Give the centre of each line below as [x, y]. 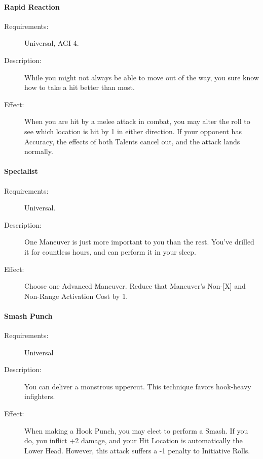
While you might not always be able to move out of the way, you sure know [142, 77]
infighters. [40, 396]
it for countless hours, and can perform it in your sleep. [110, 251]
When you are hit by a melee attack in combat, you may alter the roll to [137, 121]
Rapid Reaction [32, 6]
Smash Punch [28, 315]
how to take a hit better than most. [80, 87]
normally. [39, 151]
